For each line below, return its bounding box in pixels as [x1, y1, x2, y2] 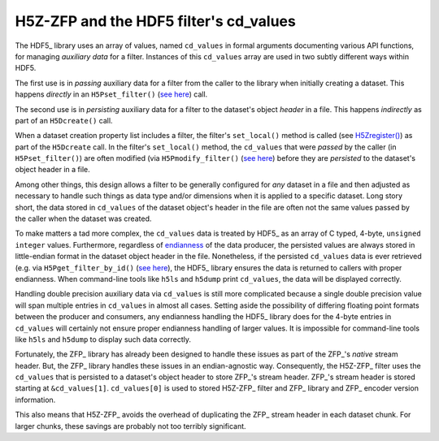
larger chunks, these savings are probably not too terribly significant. [15, 421, 247, 430]
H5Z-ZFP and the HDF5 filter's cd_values [15, 12, 296, 30]
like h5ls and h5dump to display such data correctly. [15, 334, 191, 344]
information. [15, 395, 56, 404]
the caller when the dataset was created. [15, 214, 152, 223]
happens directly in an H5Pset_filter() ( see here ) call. [15, 89, 208, 99]
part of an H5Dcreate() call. [15, 115, 113, 125]
